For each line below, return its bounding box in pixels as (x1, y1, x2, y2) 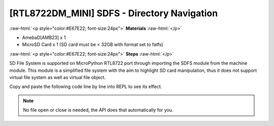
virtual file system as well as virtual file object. (9, 74, 106, 80)
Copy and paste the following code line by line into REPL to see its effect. (9, 83, 162, 90)
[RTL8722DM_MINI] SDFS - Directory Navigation (9, 8, 218, 19)
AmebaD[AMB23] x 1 (22, 34, 66, 40)
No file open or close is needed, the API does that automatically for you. (23, 107, 174, 113)
